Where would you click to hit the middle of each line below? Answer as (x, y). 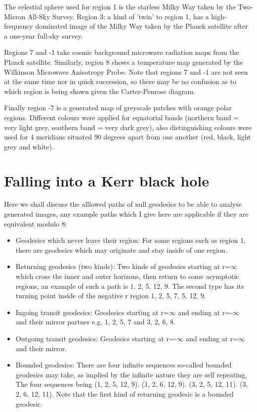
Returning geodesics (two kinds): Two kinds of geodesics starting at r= (123, 266)
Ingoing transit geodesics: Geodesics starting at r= (92, 312)
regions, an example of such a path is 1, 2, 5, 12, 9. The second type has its (130, 286)
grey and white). (29, 146)
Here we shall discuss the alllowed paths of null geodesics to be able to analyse (123, 204)
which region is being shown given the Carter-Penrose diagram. (100, 91)
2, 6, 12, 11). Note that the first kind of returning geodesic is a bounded (125, 393)
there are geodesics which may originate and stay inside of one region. (121, 250)
